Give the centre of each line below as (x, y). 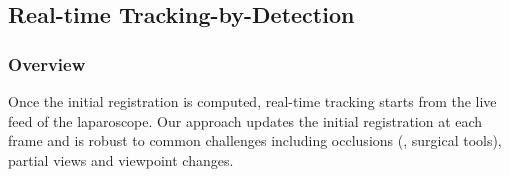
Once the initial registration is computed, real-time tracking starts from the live (252, 101)
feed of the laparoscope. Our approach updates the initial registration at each (245, 120)
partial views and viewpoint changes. (121, 159)
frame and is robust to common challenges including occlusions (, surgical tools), (255, 140)
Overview (47, 63)
